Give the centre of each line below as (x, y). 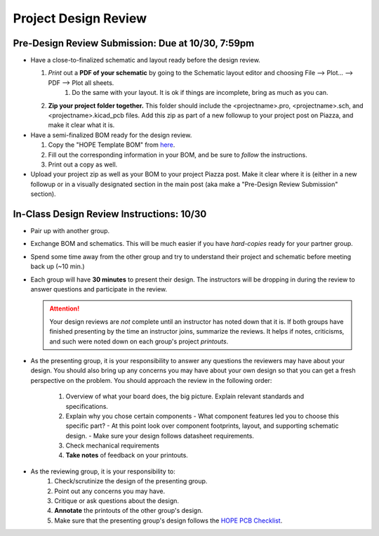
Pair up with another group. (70, 231)
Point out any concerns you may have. (109, 491)
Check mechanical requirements (113, 445)
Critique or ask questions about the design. (117, 501)
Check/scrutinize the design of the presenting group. (131, 481)
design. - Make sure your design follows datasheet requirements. (160, 436)
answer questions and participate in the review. (99, 289)
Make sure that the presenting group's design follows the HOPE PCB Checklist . (168, 521)
